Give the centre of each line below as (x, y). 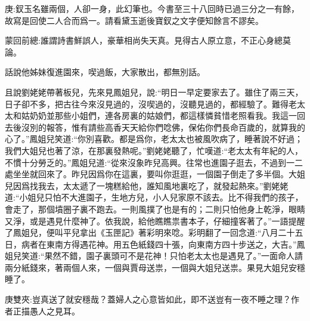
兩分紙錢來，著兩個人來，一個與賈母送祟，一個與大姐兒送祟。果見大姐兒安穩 (155, 267)
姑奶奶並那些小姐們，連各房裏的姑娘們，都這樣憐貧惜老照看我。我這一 (159, 115)
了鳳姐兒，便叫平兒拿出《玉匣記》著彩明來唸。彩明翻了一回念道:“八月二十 (150, 232)
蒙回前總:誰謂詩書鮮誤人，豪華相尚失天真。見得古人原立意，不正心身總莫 (148, 40)
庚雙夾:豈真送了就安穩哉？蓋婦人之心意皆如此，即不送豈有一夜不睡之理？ (148, 299)
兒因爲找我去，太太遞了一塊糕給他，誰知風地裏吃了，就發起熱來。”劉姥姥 (147, 185)
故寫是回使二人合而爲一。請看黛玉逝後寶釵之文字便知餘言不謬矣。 (134, 20)
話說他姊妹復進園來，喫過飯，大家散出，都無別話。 (105, 72)
